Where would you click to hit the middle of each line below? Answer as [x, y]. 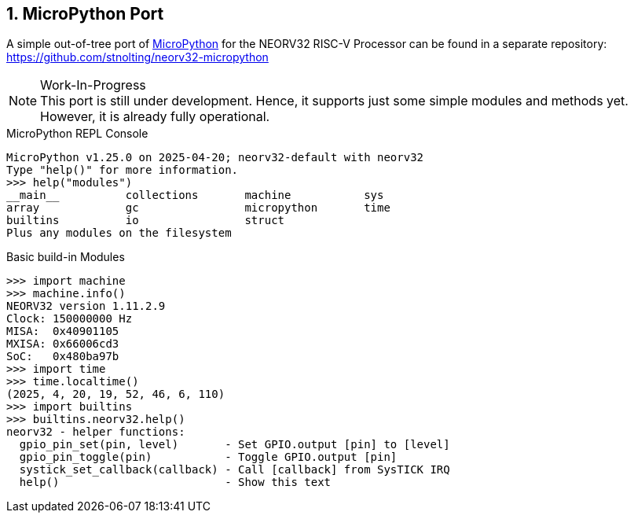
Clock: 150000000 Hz [70, 319]
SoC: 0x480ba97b [63, 357]
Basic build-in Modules [66, 257]
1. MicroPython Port [85, 14]
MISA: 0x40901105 [63, 331]
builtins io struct [146, 221]
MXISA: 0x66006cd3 [63, 344]
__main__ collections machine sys [195, 195]
